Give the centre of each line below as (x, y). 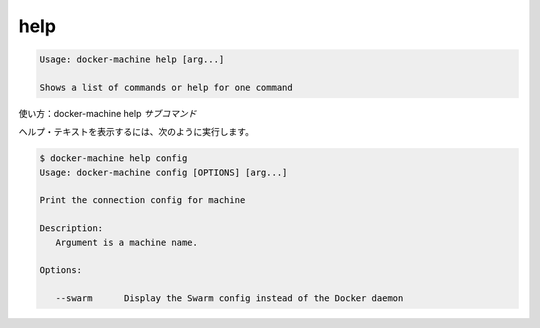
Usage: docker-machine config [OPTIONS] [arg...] (163, 172)
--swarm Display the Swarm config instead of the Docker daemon (229, 298)
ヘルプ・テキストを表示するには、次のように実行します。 (136, 132)
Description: (71, 228)
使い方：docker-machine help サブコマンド (107, 113)
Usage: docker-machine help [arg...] (132, 59)
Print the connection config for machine (142, 200)
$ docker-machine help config (113, 158)
